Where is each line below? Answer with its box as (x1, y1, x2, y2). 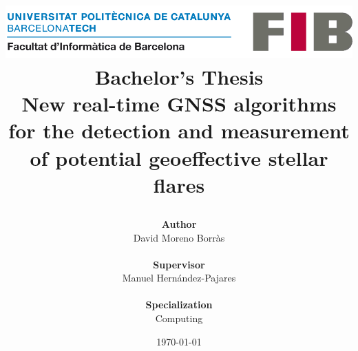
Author (161, 216, 197, 231)
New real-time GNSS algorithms (21, 89, 337, 118)
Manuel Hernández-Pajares (122, 270, 236, 285)
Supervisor (153, 257, 205, 271)
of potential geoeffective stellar (30, 143, 328, 171)
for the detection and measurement (8, 116, 350, 145)
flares (153, 170, 205, 198)
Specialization (145, 297, 213, 312)
